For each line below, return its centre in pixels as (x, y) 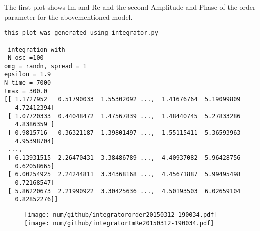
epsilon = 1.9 (28, 74)
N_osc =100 (26, 58)
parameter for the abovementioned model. (68, 16)
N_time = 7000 (28, 83)
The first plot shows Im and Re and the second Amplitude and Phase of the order (130, 7)
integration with (36, 49)
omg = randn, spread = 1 (45, 66)
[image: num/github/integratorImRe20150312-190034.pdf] (119, 223)
